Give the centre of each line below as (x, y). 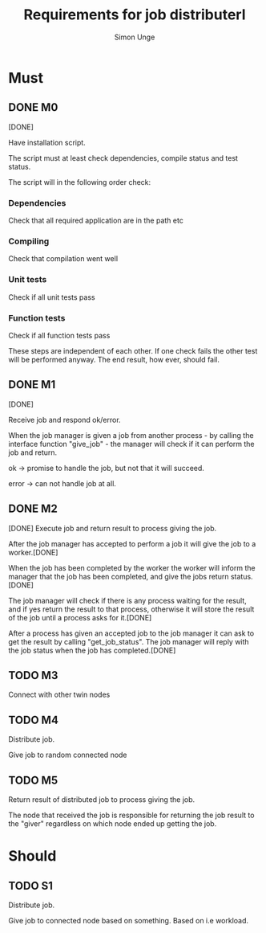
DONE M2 (33, 509)
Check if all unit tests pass (52, 297)
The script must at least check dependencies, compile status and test (123, 158)
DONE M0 (33, 107)
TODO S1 (31, 886)
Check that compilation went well (63, 259)
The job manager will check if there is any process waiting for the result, (127, 600)
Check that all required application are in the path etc (96, 221)
